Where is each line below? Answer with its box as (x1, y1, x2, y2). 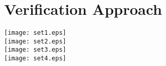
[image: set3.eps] (4, 46, 66, 54)
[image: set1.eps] (4, 29, 66, 37)
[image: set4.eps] (4, 55, 66, 62)
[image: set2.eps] (4, 37, 66, 45)
